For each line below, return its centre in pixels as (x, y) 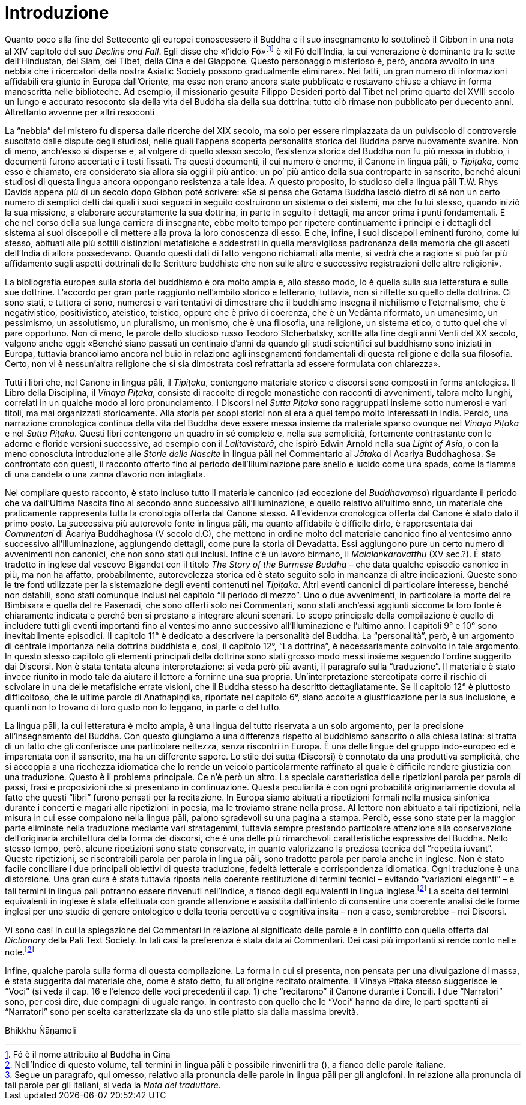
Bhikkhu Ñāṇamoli (41, 1030)
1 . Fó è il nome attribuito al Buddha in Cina (88, 1054)
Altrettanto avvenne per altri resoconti (80, 112)
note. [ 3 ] (20, 951)
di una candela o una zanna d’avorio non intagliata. (105, 474)
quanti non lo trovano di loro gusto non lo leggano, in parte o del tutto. (143, 707)
